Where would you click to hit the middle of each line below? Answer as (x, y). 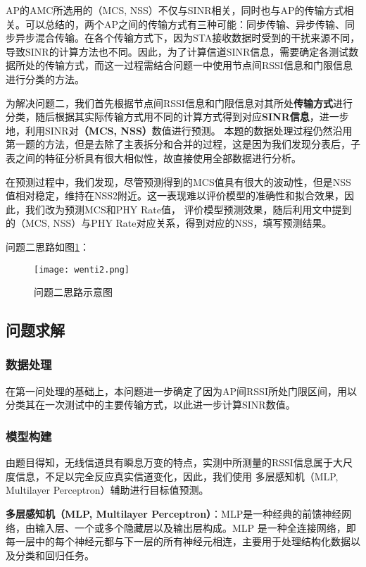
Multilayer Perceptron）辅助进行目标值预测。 (107, 490)
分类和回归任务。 (55, 555)
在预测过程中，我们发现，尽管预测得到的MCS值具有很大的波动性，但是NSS (178, 181)
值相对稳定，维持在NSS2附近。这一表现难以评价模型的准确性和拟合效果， (175, 195)
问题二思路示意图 (73, 292)
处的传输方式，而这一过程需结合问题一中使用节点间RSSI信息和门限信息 (189, 65)
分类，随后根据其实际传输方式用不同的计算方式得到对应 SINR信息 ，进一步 (177, 117)
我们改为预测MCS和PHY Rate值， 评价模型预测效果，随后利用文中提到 (188, 209)
